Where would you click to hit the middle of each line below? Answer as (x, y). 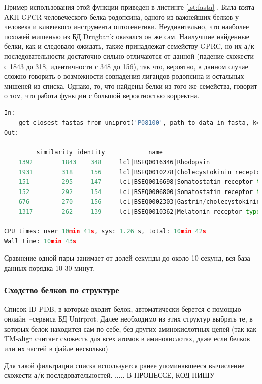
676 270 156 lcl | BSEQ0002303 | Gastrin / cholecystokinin (139, 202)
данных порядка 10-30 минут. (50, 267)
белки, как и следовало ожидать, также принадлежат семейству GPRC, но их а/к (129, 46)
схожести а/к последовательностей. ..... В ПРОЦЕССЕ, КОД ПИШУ (109, 375)
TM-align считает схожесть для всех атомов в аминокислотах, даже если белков (127, 338)
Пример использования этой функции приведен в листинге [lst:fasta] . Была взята (129, 7)
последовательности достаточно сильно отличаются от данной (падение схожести (129, 56)
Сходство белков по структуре (62, 290)
